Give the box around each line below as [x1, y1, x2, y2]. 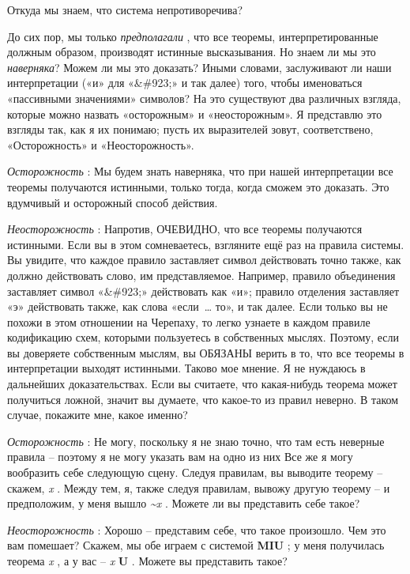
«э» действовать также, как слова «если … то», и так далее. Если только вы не [7, 298, 388, 315]
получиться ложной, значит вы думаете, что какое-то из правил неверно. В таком [7, 391, 399, 407]
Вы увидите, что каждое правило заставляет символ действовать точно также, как [7, 251, 401, 268]
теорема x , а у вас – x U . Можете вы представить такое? [7, 553, 288, 568]
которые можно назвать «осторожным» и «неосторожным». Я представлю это [7, 105, 382, 122]
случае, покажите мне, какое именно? [7, 406, 188, 423]
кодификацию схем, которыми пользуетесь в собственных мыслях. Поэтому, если [7, 329, 400, 346]
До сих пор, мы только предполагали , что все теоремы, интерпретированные [7, 28, 378, 44]
